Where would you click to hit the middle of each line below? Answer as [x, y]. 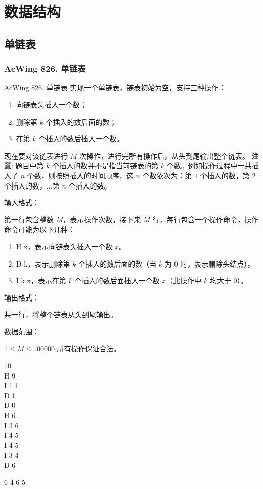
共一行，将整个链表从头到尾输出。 [61, 314]
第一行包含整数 [29, 219]
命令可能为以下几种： [39, 229]
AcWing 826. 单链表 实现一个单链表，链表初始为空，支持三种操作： [115, 87]
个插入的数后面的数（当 [118, 263]
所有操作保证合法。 [89, 348]
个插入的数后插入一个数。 [81, 139]
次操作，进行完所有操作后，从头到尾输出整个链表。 [164, 155]
